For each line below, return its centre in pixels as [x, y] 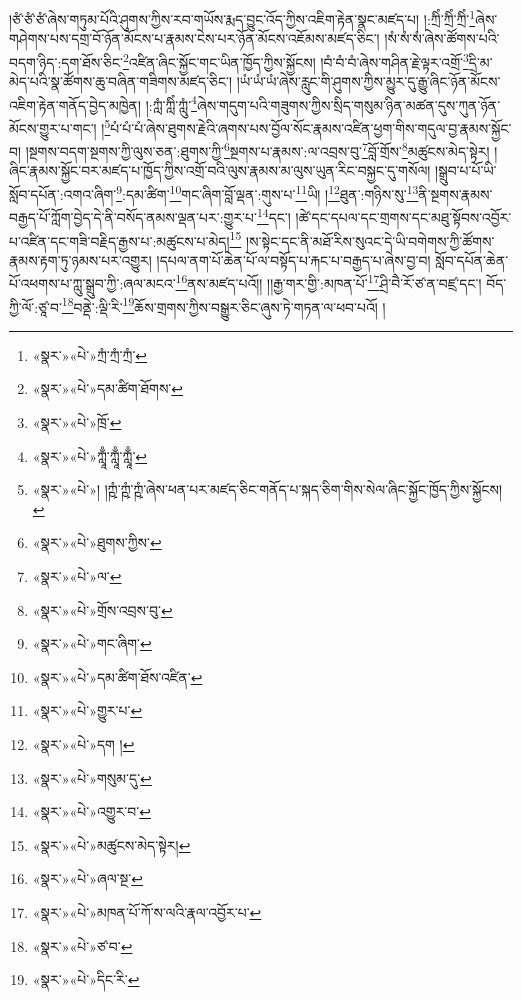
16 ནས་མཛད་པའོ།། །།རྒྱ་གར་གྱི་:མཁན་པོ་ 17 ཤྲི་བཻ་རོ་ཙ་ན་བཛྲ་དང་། [328, 282]
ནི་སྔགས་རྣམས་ [455, 193]
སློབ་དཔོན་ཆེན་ [472, 259]
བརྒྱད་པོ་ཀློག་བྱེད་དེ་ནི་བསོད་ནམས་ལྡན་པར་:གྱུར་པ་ [133, 216]
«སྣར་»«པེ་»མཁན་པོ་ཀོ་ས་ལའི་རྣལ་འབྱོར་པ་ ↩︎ [147, 911]
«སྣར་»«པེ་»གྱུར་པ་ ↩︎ [87, 710]
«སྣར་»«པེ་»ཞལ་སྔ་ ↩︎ [88, 878]
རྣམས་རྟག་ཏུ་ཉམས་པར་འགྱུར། [80, 259]
